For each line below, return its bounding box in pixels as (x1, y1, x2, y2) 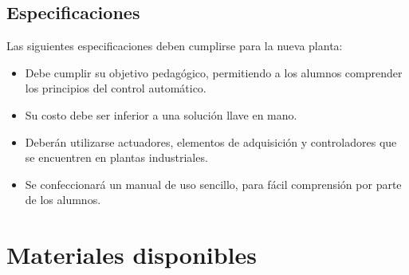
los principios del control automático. (25, 80, 206, 96)
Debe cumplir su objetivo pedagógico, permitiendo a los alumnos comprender (25, 64, 403, 81)
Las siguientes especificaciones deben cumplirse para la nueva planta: (6, 37, 343, 54)
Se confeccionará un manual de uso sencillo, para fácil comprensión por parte (25, 175, 402, 192)
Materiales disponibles (6, 238, 258, 271)
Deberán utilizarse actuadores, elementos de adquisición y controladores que (25, 133, 397, 150)
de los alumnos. (25, 191, 101, 208)
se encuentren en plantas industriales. (25, 149, 208, 166)
